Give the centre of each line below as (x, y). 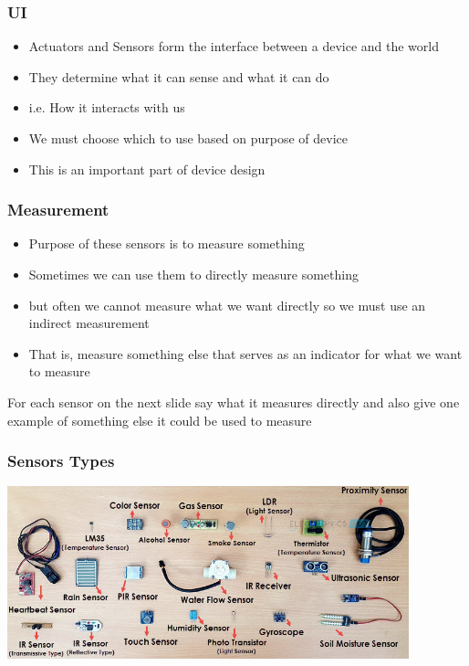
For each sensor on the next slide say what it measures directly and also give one (234, 402)
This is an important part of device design (147, 169)
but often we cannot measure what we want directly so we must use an (227, 305)
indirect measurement (89, 323)
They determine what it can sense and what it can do (179, 76)
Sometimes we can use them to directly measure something (193, 274)
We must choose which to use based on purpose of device (188, 138)
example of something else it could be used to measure (160, 420)
